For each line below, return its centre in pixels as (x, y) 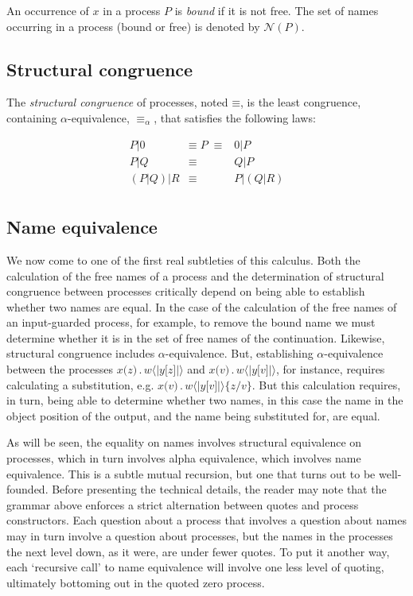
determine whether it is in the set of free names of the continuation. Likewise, (196, 337)
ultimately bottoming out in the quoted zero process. (136, 582)
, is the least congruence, (301, 102)
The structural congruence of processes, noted (117, 102)
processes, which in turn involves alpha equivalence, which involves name (184, 458)
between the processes (60, 369)
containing (32, 117)
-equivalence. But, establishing (239, 353)
